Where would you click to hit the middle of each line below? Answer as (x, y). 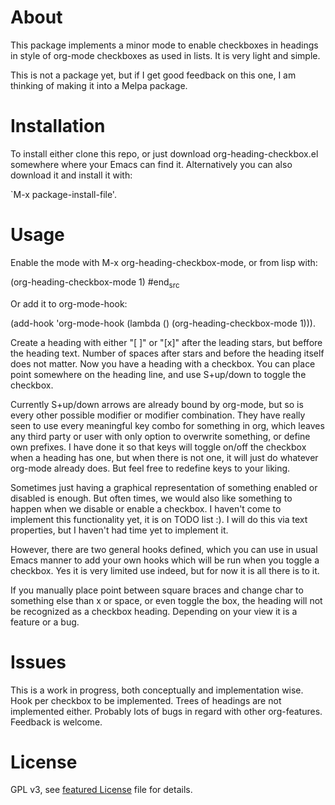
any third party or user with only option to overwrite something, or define (160, 436)
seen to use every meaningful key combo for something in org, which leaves (167, 425)
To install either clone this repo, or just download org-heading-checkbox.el (164, 153)
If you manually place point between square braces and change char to (157, 590)
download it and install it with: (71, 175)
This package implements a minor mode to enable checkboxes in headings (164, 45)
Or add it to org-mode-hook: (69, 303)
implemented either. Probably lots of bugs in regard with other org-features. (166, 711)
